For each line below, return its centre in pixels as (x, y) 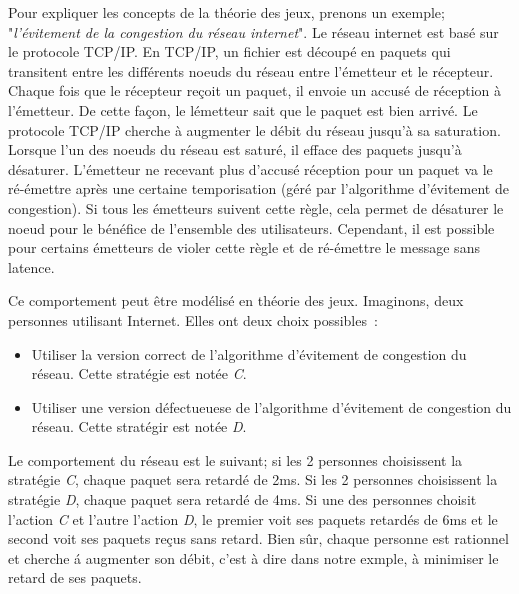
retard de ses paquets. (75, 577)
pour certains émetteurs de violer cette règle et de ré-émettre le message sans (244, 247)
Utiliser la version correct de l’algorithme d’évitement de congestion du (249, 353)
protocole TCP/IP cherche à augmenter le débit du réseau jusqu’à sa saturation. (254, 129)
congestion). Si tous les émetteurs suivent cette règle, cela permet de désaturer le (256, 207)
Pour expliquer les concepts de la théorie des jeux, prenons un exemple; (226, 12)
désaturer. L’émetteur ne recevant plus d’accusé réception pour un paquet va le (250, 168)
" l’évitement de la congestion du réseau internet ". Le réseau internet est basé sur (253, 31)
